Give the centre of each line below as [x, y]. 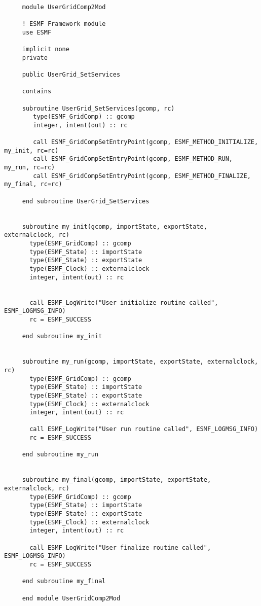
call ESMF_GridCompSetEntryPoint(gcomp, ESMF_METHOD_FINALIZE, [142, 176]
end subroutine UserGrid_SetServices [86, 201]
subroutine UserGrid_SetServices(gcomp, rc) [98, 108]
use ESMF [37, 32]
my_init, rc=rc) [31, 150]
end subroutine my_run [60, 455]
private [35, 58]
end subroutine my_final [64, 581]
